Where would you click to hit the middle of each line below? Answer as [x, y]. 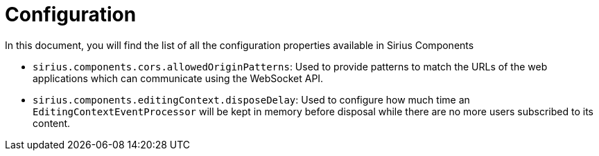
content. [52, 123]
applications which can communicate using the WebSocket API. [178, 78]
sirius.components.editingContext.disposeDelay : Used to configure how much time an [251, 99]
